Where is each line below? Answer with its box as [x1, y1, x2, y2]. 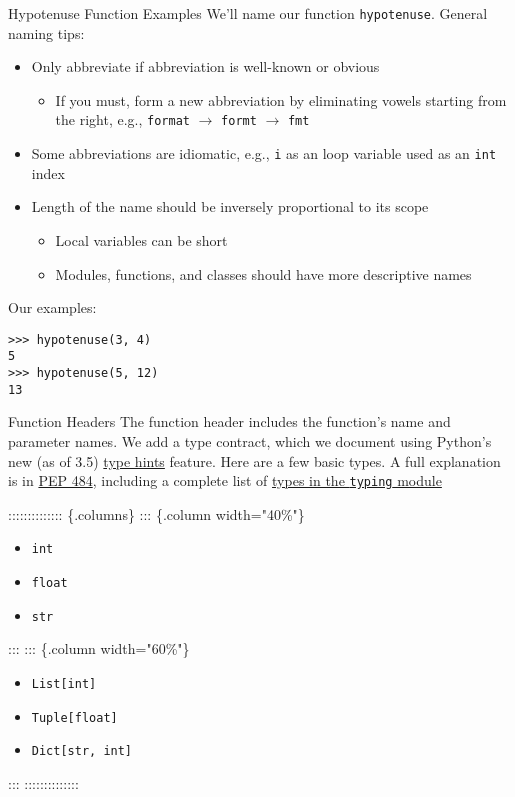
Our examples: [8, 297, 97, 318]
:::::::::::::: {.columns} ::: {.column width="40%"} [8, 503, 305, 524]
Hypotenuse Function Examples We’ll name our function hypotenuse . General [8, 3, 488, 23]
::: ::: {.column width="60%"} [8, 638, 190, 659]
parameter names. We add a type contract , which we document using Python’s [8, 430, 492, 451]
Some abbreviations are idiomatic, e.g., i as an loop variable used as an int [31, 143, 497, 164]
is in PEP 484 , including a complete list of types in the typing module [8, 470, 442, 491]
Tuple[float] [31, 710, 118, 725]
